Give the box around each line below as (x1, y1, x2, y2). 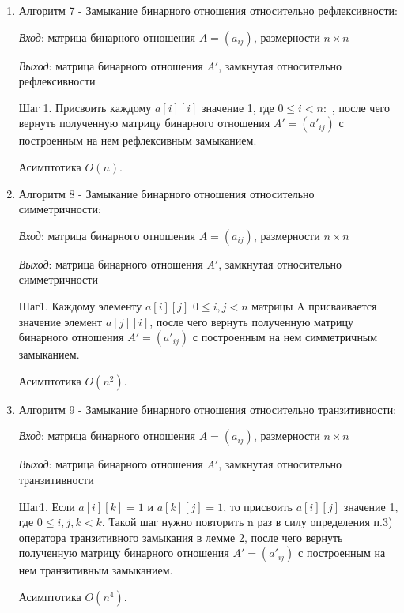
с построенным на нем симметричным (192, 329, 378, 345)
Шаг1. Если (18, 498, 75, 514)
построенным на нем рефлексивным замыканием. (18, 132, 257, 149)
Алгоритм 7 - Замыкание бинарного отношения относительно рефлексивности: (18, 2, 398, 18)
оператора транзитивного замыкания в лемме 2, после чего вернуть (18, 528, 343, 545)
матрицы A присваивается (251, 297, 377, 314)
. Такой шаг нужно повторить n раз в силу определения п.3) (101, 513, 393, 530)
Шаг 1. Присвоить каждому (18, 99, 152, 115)
